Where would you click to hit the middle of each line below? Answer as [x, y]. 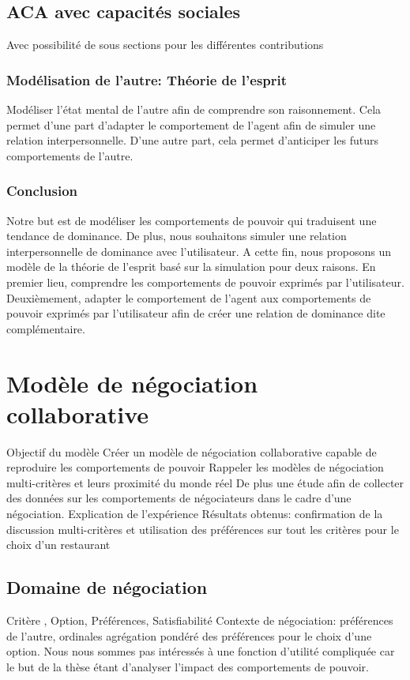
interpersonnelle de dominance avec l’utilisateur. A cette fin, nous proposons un [199, 251]
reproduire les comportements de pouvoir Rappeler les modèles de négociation [195, 467]
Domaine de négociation [107, 587]
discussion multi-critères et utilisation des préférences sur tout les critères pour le [203, 529]
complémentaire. [46, 328]
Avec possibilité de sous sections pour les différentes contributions [165, 45]
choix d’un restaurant [58, 545]
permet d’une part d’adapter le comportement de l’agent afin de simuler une [191, 124]
